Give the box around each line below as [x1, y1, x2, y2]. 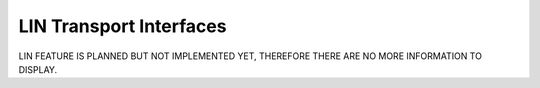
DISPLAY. [18, 63, 58, 75]
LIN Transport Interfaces [18, 15, 227, 37]
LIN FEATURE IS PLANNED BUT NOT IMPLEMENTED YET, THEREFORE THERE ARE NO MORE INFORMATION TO [18, 50, 482, 62]
